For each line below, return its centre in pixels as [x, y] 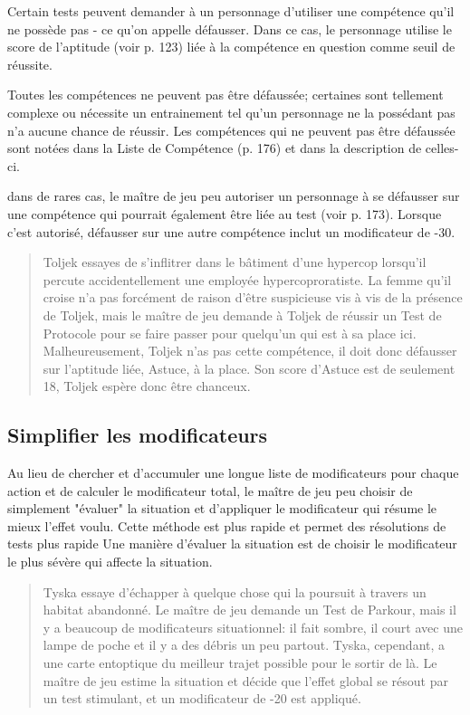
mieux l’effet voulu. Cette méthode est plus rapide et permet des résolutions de [227, 525]
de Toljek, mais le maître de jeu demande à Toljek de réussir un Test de [242, 315]
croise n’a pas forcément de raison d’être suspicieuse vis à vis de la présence [253, 297]
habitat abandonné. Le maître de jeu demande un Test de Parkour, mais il [249, 610]
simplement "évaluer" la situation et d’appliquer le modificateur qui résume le [222, 508]
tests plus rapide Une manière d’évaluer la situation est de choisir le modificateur [232, 543]
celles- [442, 148]
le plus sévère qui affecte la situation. [110, 562]
